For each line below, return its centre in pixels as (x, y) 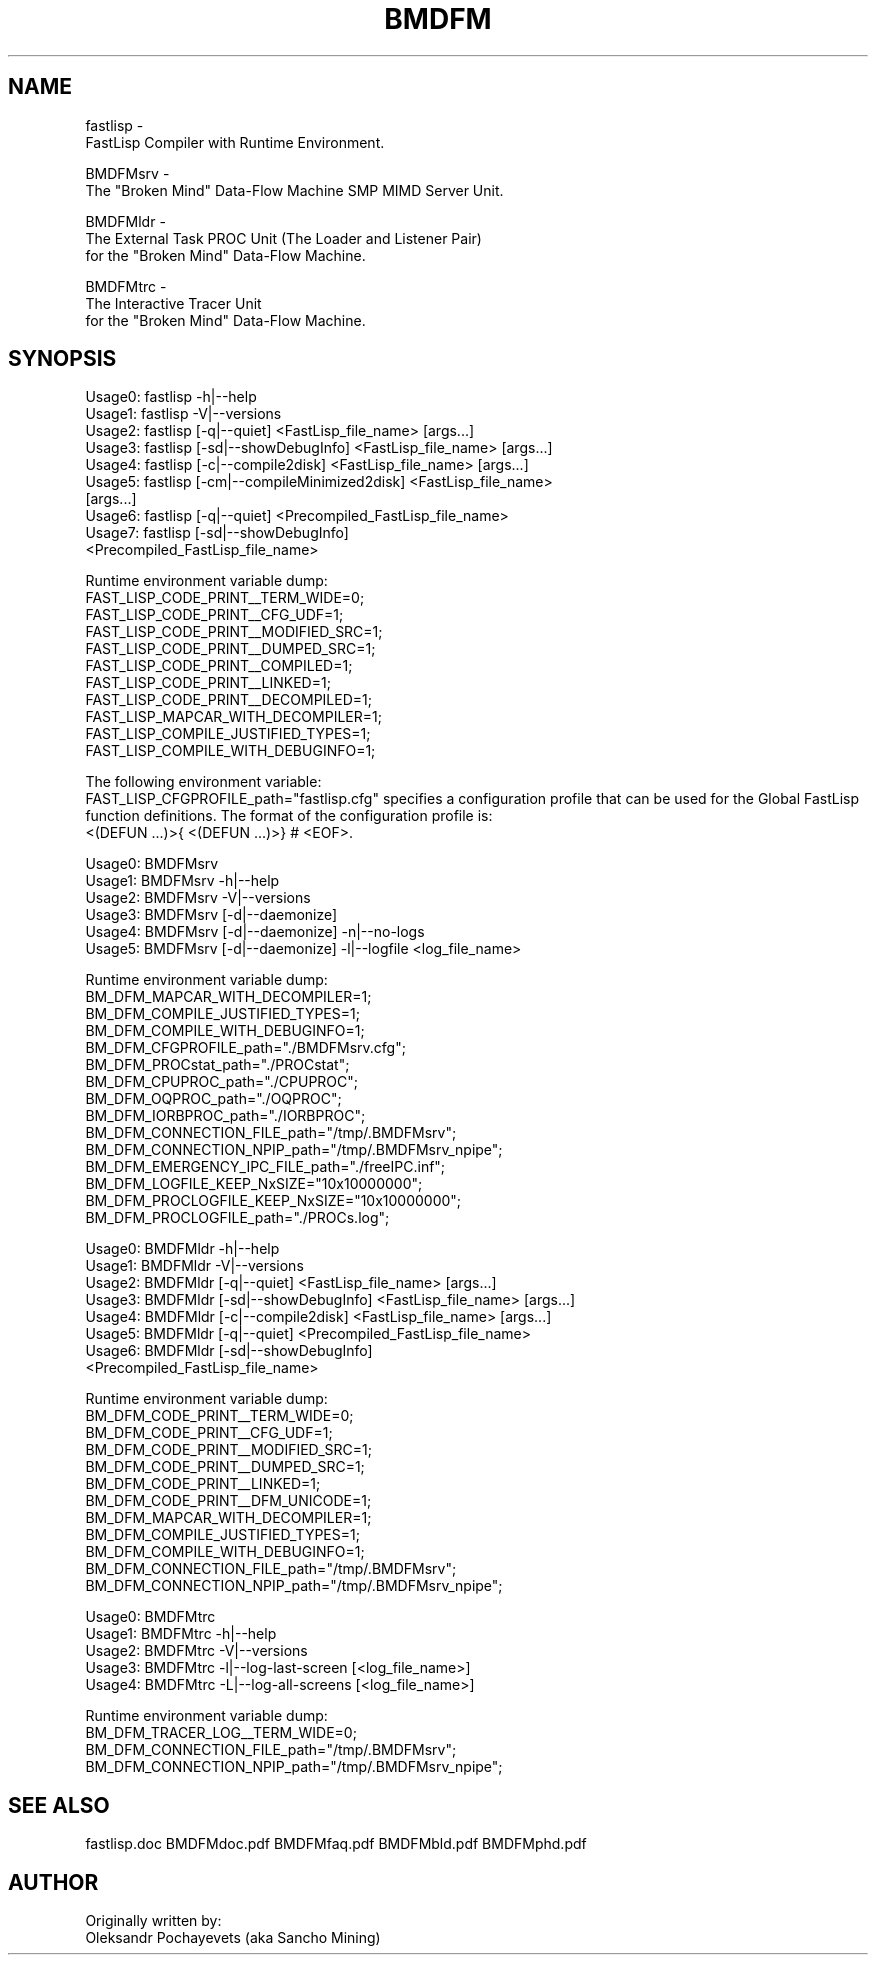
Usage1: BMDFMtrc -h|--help (181, 1634)
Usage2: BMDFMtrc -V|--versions (196, 1651)
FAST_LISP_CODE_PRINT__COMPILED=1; (219, 666)
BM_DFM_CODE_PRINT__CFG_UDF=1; (209, 1433)
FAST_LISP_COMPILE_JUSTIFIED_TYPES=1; (228, 734)
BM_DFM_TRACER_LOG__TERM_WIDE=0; (221, 1733)
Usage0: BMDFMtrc (150, 1617)
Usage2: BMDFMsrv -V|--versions (198, 898)
